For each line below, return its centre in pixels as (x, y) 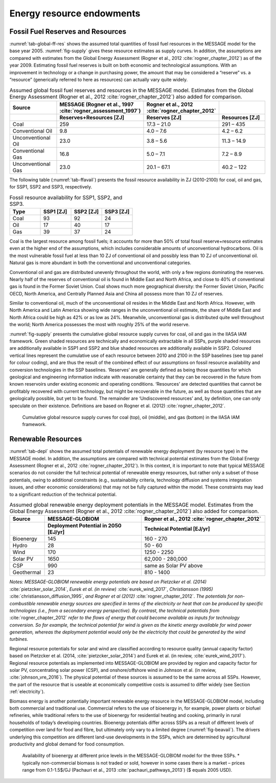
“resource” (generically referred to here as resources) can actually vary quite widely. (99, 80)
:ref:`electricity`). (27, 692)
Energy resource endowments (75, 13)
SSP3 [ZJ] (117, 211)
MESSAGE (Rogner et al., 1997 (97, 104)
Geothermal (27, 573)
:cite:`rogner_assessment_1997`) (100, 111)
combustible (22, 603)
